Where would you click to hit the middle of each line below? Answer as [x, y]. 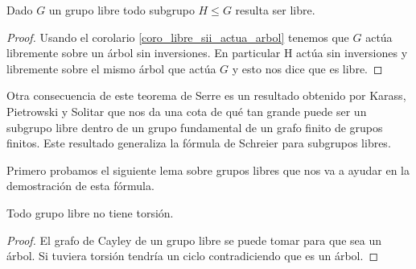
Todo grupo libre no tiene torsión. [90, 212]
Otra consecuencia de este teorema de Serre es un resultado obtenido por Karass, [206, 95]
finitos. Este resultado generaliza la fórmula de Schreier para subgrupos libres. [199, 143]
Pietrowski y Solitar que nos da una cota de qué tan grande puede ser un [187, 111]
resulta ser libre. [275, 10]
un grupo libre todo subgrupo [122, 10]
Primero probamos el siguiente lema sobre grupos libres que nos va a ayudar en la [208, 170]
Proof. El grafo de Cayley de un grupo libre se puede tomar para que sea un [194, 240]
